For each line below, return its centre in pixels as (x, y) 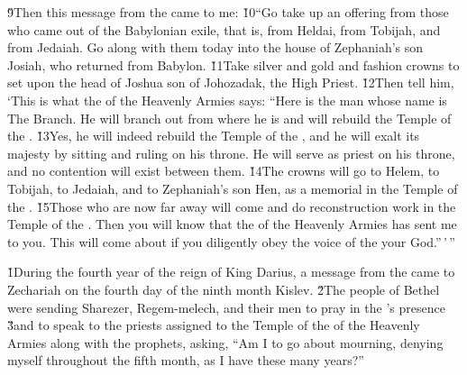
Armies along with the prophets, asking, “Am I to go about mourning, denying (225, 342)
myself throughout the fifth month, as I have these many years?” (186, 360)
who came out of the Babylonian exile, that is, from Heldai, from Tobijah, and (224, 29)
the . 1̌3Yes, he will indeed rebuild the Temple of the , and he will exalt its (214, 136)
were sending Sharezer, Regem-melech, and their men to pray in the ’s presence (226, 307)
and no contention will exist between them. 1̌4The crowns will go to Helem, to (224, 171)
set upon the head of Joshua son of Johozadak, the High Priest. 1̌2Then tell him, (231, 82)
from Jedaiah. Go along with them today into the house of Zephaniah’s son (215, 47)
